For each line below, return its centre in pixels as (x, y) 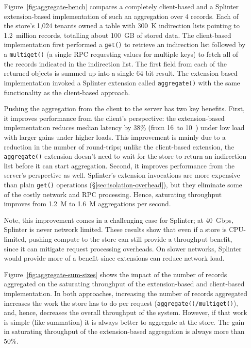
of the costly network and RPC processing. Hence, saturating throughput (113, 194)
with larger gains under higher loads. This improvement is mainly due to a (115, 137)
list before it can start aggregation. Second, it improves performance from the (119, 165)
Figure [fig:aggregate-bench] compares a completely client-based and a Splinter (121, 6)
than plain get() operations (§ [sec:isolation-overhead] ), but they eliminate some (123, 184)
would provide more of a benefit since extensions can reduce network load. (114, 258)
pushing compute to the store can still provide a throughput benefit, (130, 239)
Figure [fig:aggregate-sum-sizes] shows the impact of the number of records (116, 274)
